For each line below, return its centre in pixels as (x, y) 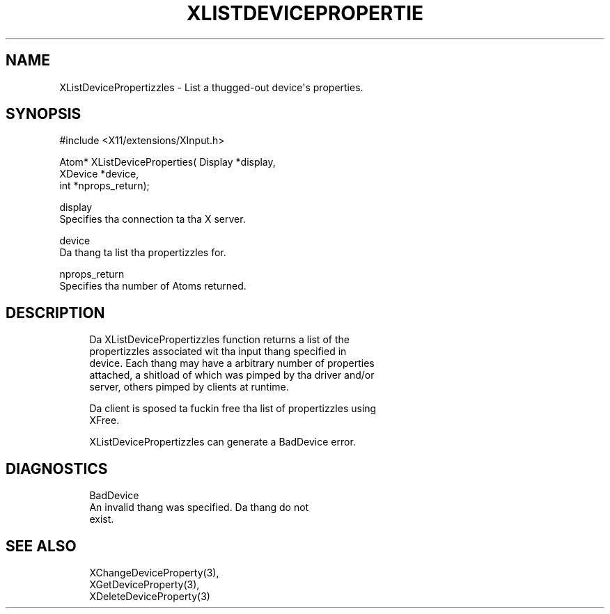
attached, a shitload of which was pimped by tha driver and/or (232, 375)
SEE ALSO (41, 546)
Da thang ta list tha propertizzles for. (143, 253)
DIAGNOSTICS (57, 469)
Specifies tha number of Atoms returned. (153, 286)
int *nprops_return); (104, 186)
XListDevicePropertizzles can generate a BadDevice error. (222, 442)
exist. (102, 519)
